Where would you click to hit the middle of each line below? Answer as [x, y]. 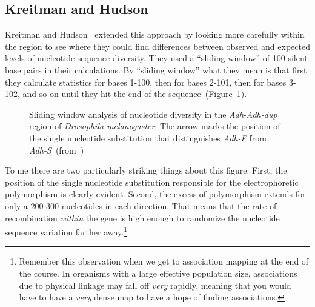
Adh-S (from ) [57, 150]
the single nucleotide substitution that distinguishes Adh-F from [148, 137]
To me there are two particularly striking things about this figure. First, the [146, 170]
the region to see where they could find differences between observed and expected [157, 46]
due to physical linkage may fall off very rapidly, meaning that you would [155, 285]
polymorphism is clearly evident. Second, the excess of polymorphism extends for [155, 194]
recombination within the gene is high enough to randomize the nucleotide [142, 218]
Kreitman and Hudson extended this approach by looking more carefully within [155, 34]
